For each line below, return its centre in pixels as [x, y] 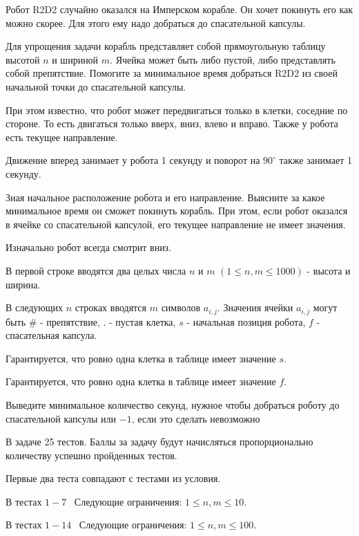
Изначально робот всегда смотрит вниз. [89, 247]
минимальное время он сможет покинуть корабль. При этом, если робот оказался [177, 211]
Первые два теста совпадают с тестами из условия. [113, 478]
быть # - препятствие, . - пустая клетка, [91, 321]
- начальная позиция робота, [246, 321]
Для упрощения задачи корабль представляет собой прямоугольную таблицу [166, 46]
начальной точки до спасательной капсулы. [96, 86]
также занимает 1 [316, 160]
